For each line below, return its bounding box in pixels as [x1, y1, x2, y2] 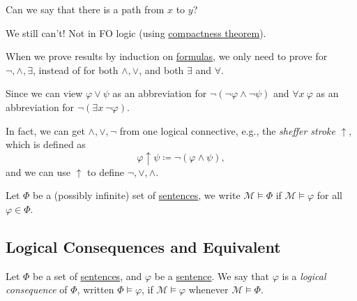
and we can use [6, 164, 71, 179]
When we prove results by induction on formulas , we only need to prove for [6, 49, 328, 64]
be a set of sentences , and [33, 268, 142, 283]
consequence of [6, 282, 68, 297]
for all [317, 188, 343, 203]
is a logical [282, 268, 326, 283]
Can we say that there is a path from [6, 2, 165, 16]
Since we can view [6, 86, 83, 101]
